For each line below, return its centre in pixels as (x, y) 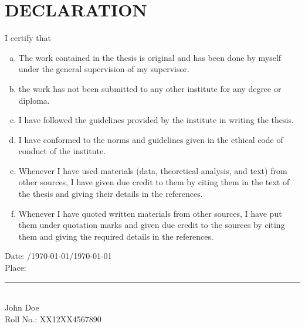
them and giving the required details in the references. (116, 236)
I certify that (28, 38)
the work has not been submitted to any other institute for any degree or (150, 88)
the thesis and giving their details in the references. (111, 194)
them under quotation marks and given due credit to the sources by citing (152, 225)
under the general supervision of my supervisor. (104, 69)
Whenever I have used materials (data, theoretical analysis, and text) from (153, 170)
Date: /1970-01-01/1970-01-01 (58, 256)
